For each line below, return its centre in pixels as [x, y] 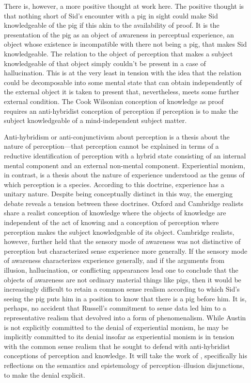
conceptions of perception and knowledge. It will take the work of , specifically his [125, 356]
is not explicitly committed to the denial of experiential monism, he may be [116, 327]
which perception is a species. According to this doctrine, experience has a [114, 184]
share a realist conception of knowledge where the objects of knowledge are [115, 213]
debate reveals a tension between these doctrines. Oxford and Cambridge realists [124, 203]
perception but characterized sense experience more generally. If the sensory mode [126, 251]
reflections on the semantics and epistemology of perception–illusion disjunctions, [124, 365]
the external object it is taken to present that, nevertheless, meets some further [122, 92]
